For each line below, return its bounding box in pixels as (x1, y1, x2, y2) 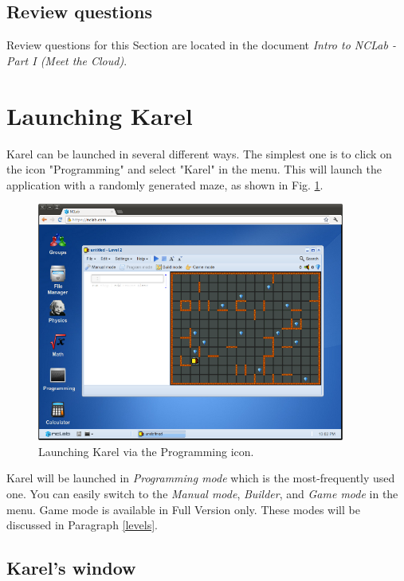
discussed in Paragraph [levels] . (6, 517, 159, 533)
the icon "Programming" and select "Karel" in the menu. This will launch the (6, 161, 382, 177)
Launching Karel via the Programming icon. (38, 443, 254, 459)
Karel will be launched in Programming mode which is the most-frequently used (6, 470, 395, 486)
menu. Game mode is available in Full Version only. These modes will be (6, 501, 360, 517)
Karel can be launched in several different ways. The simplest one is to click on (6, 145, 392, 162)
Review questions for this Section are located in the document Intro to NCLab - (6, 37, 396, 53)
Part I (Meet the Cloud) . (6, 52, 127, 68)
